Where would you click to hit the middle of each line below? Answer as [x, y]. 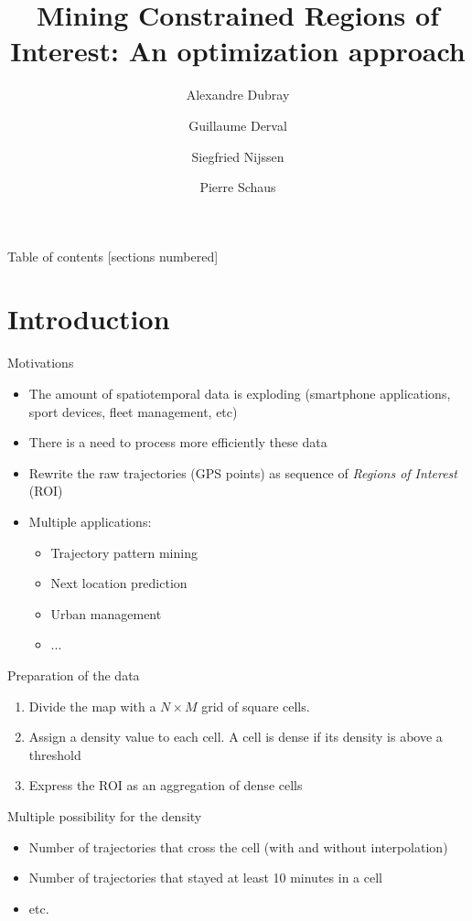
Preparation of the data [74, 675]
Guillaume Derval [238, 125]
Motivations [41, 363]
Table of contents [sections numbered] [113, 256]
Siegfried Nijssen [238, 156]
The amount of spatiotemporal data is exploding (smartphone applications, [240, 393]
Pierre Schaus [238, 187]
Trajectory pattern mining [124, 552]
